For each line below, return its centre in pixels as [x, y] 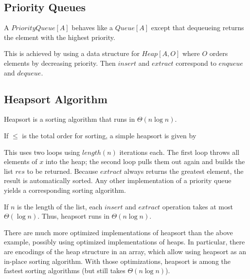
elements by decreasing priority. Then [60, 63]
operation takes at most [197, 206]
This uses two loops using [42, 152]
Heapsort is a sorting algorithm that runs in [70, 119]
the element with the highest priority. [60, 37]
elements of [21, 161]
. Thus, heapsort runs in [73, 216]
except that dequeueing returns [197, 28]
